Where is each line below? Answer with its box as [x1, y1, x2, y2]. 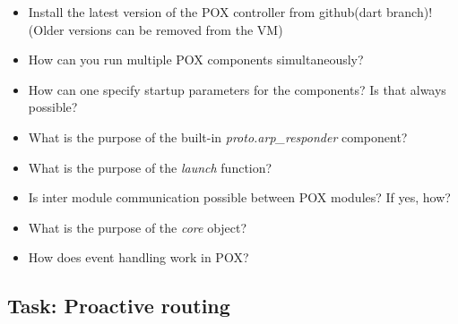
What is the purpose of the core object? [28, 217, 247, 236]
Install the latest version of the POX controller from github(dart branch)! [28, 3, 433, 21]
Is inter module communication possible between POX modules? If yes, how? [28, 188, 451, 207]
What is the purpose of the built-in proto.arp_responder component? [28, 127, 408, 146]
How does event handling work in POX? [28, 248, 249, 267]
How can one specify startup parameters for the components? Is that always [28, 80, 446, 98]
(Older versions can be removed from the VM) [28, 20, 283, 38]
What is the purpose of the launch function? [28, 158, 272, 176]
